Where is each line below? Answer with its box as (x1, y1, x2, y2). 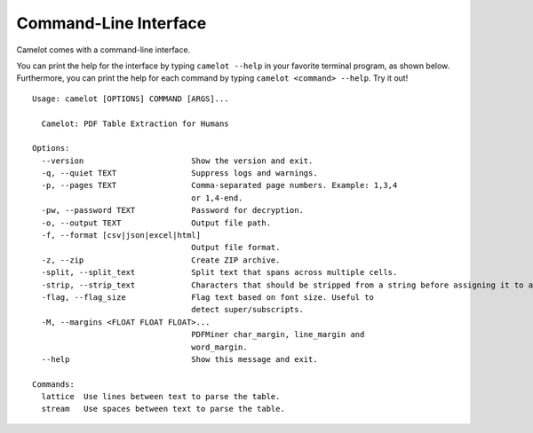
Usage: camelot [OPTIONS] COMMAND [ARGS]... (32, 93, 230, 104)
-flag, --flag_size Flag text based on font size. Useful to (41, 292, 375, 302)
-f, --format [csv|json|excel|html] (41, 231, 202, 240)
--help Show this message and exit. (41, 354, 319, 364)
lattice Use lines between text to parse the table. (41, 391, 281, 402)
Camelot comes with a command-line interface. (16, 44, 191, 55)
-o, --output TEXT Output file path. (41, 217, 271, 228)
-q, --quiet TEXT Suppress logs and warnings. (41, 169, 319, 178)
